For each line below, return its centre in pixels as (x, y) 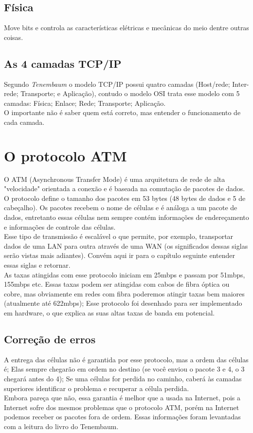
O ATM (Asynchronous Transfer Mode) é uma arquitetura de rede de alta (115, 179)
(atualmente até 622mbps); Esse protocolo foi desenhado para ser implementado (123, 303)
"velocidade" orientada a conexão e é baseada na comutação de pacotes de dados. (125, 188)
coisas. (14, 37)
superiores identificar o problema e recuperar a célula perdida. (97, 388)
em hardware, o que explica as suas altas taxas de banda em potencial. (109, 313)
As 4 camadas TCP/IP (63, 63)
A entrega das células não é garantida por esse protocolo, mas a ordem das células (126, 359)
